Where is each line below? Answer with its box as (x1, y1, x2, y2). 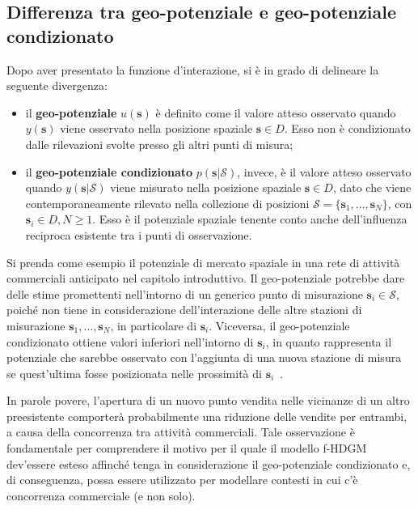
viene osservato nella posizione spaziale (60, 120, 253, 137)
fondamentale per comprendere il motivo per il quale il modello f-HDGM (6, 440, 367, 457)
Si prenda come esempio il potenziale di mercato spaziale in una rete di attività (6, 253, 400, 270)
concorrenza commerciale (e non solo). (6, 487, 196, 504)
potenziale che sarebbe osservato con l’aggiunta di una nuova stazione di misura (6, 349, 402, 366)
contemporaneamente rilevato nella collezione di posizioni (25, 194, 310, 211)
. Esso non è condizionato (284, 120, 411, 137)
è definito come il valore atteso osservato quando (155, 104, 396, 121)
